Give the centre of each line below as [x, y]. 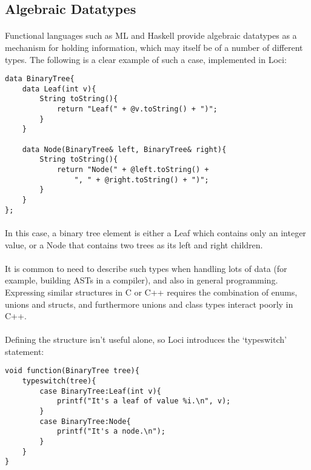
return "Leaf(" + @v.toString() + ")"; [137, 109]
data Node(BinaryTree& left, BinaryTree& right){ [124, 149]
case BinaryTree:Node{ [85, 421]
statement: [25, 351]
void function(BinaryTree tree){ [72, 371]
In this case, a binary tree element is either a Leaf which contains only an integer [155, 232]
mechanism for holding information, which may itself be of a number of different [154, 47]
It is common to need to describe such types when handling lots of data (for [146, 268]
